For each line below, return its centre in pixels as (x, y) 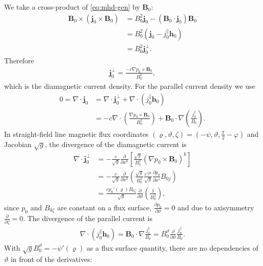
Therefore (19, 60)
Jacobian (18, 144)
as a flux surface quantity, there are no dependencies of (173, 247)
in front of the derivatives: (51, 259)
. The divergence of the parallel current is (88, 218)
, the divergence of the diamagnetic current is (116, 144)
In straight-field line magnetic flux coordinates (76, 134)
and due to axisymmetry (216, 207)
